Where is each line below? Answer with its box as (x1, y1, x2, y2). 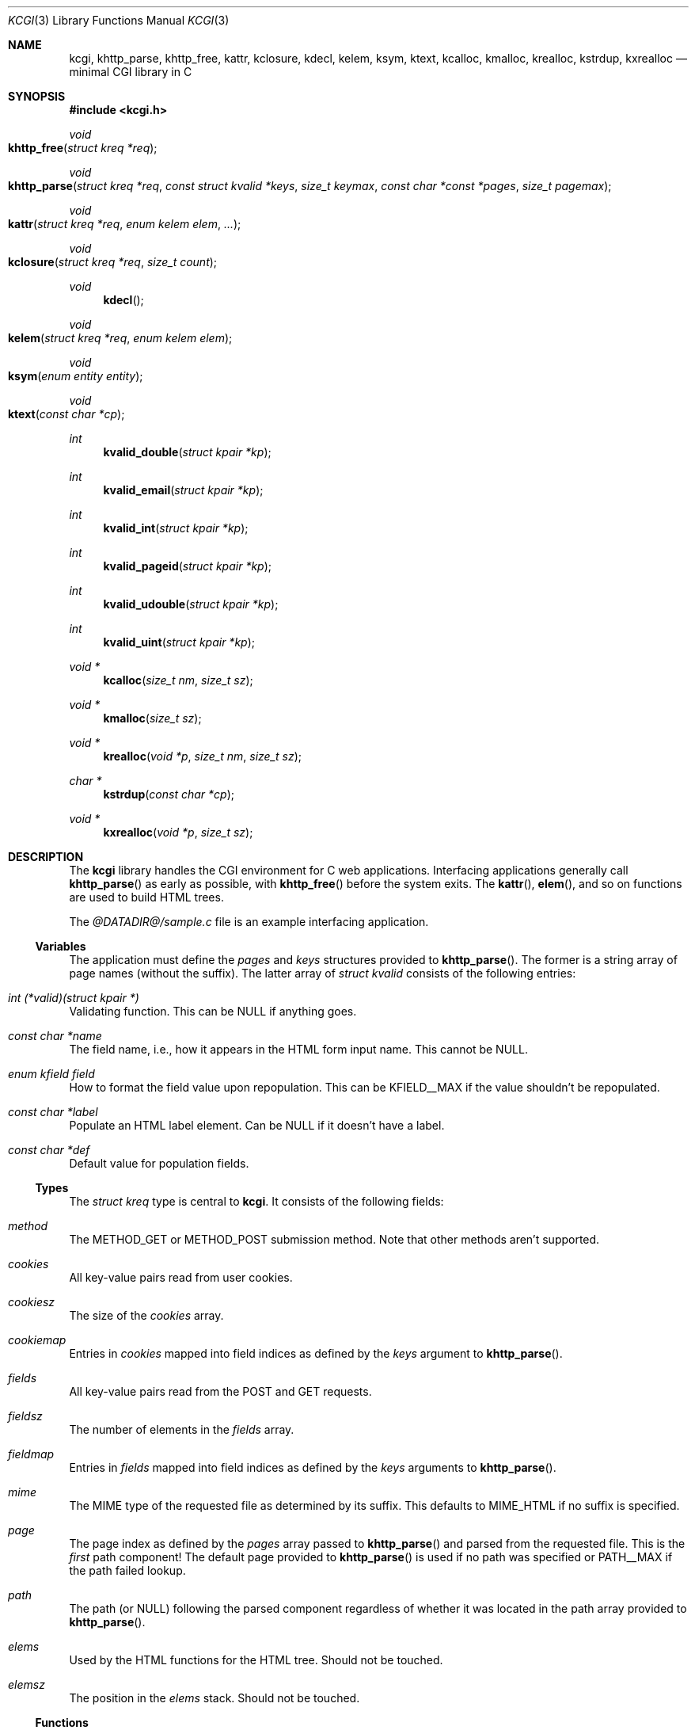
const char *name (8, 1029, 102, 1042)
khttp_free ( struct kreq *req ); (8, 141, 158, 154)
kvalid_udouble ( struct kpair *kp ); (103, 597, 279, 611)
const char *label (8, 1105, 98, 1118)
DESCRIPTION (8, 850, 84, 863)
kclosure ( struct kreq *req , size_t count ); (8, 255, 218, 269)
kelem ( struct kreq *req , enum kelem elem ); (8, 331, 233, 345)
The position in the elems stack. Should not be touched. (69, 1691, 360, 1705)
